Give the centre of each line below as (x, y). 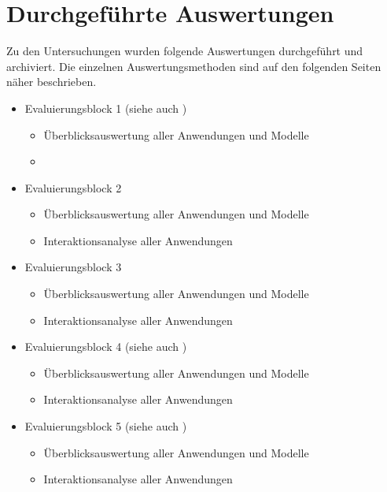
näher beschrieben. (52, 82)
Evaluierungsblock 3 (73, 267)
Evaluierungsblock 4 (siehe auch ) (106, 347)
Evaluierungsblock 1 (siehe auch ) (106, 108)
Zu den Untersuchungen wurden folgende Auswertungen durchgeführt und (185, 51)
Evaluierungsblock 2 (73, 187)
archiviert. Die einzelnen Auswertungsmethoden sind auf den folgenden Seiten (194, 66)
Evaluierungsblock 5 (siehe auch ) (106, 426)
